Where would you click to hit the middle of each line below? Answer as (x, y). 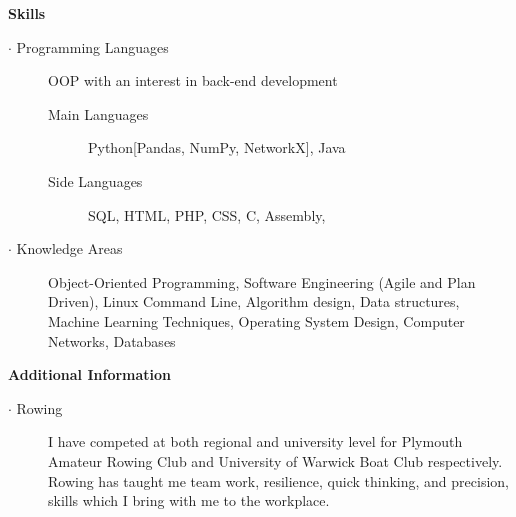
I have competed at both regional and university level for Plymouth (255, 441)
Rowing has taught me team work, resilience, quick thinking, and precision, (278, 480)
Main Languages (98, 113)
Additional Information (90, 374)
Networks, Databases (112, 340)
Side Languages (95, 180)
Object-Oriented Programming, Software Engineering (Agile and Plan (262, 281)
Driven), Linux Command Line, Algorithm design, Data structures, (254, 301)
